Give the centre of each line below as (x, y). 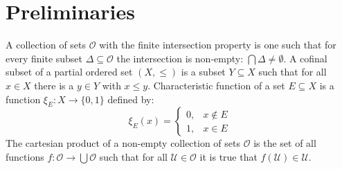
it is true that (228, 156)
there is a (54, 85)
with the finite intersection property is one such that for (218, 45)
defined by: (131, 99)
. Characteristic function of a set (216, 85)
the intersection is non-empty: (180, 58)
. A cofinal (305, 58)
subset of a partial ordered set (69, 72)
